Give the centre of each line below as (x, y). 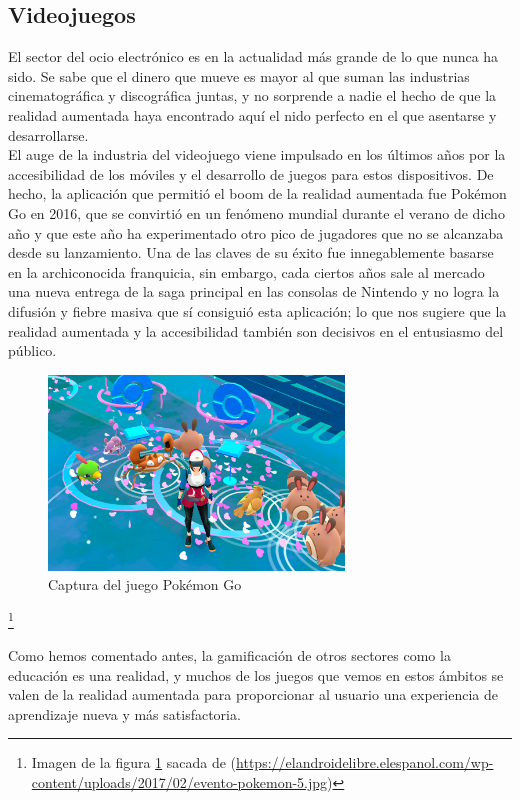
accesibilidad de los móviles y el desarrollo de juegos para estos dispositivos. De (251, 173)
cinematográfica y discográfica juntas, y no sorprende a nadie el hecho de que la (252, 95)
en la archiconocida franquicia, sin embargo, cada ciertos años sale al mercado (246, 271)
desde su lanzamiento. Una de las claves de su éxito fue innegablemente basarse (251, 252)
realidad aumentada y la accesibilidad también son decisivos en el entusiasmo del (256, 330)
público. (32, 350)
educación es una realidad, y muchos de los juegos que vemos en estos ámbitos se (256, 674)
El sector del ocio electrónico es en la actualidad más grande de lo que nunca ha (253, 56)
